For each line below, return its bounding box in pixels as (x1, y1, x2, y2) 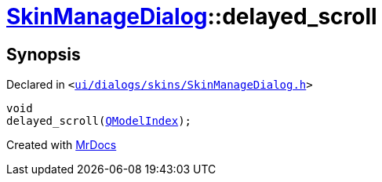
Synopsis (6, 44, 81, 64)
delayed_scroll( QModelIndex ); (6, 115, 192, 128)
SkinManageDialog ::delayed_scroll (6, 3, 377, 30)
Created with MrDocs (6, 138, 117, 152)
